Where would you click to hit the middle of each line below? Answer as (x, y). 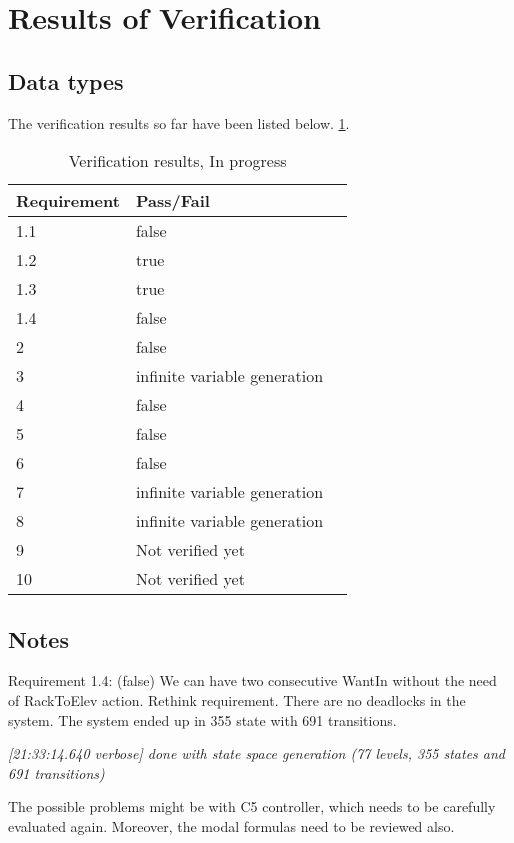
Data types (66, 80)
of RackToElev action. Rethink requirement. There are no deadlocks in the (237, 699)
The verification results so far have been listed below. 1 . (179, 122)
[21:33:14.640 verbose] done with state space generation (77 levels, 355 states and (256, 753)
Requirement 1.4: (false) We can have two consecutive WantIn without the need (252, 680)
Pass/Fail (172, 201)
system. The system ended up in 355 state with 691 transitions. (202, 719)
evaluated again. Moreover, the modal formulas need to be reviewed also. (231, 825)
